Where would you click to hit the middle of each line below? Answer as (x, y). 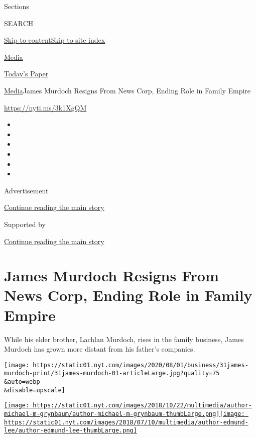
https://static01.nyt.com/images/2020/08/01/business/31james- (141, 365)
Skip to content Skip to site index (55, 40)
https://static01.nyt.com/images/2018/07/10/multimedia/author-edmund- (126, 422)
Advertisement (26, 190)
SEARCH (19, 23)
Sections (17, 6)
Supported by (25, 224)
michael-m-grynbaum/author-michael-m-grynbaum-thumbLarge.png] (112, 414)
